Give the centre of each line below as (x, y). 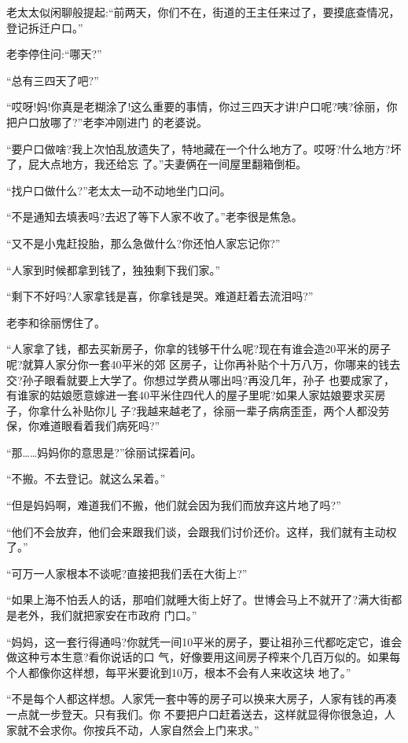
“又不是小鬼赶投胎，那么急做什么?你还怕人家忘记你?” (143, 243)
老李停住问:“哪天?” (54, 54)
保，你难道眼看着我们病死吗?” (83, 426)
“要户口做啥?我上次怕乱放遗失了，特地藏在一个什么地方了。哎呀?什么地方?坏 (204, 148)
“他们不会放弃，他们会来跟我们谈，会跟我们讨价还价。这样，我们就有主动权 (202, 531)
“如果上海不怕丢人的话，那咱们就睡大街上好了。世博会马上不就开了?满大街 (199, 600)
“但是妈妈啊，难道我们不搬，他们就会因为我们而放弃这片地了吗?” (174, 505)
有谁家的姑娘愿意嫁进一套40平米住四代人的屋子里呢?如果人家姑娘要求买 (191, 395)
